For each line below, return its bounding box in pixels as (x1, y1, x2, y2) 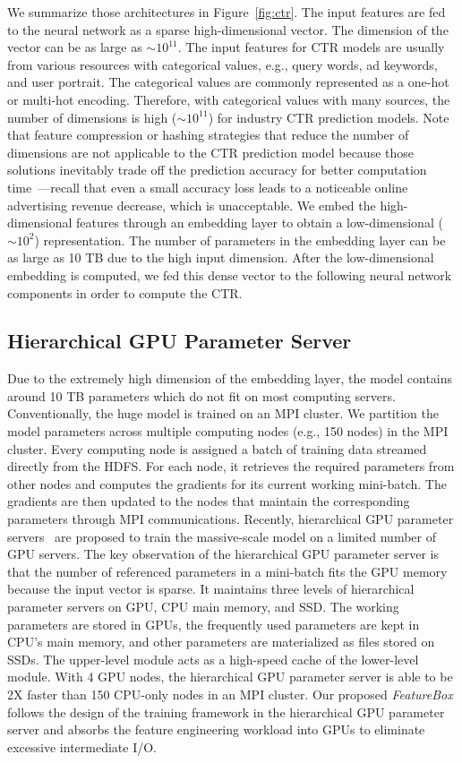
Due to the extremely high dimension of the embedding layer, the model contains (7, 369, 453, 388)
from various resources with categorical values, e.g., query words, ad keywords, (7, 55, 438, 73)
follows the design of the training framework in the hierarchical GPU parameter (7, 702, 445, 721)
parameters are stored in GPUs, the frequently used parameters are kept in (7, 614, 420, 633)
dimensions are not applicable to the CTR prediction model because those (7, 142, 415, 161)
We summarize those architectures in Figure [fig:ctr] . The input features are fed (7, 3, 446, 21)
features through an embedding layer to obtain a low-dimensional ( (76, 213, 443, 232)
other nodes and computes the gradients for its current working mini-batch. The (7, 474, 447, 493)
